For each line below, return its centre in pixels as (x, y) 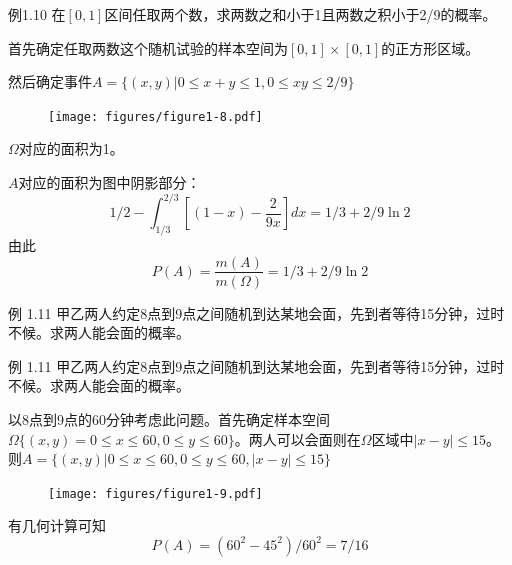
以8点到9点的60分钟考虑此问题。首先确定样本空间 (169, 418)
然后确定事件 (50, 81)
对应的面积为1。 (71, 148)
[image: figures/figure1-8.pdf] (155, 116)
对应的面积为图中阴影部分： (109, 182)
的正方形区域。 (430, 47)
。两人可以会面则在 (297, 438)
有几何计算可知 (57, 525)
